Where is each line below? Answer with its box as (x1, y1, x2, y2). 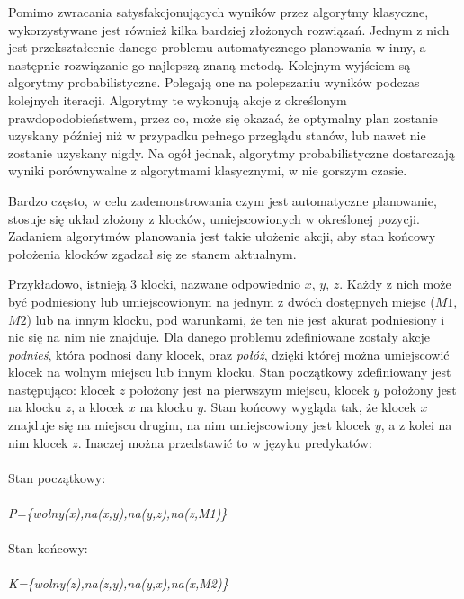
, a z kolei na (380, 416, 452, 434)
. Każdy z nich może (339, 274, 451, 293)
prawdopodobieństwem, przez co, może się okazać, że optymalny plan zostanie (8, 108, 438, 127)
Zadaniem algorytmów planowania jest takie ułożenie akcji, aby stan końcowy (8, 227, 436, 246)
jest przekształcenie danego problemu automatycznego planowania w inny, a (8, 38, 426, 57)
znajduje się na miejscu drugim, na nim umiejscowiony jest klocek (8, 416, 371, 434)
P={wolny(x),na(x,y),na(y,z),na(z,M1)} (8, 504, 228, 523)
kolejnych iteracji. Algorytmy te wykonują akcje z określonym (8, 90, 347, 109)
